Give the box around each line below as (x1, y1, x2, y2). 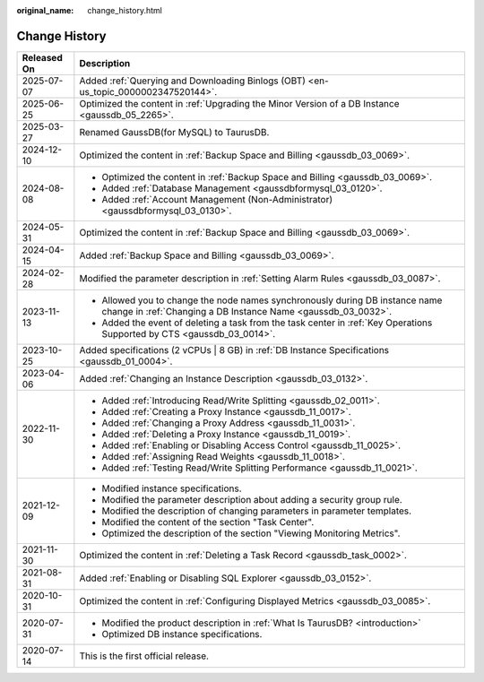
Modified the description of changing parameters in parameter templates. (101, 505, 412, 517)
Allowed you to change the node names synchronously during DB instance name (101, 294, 443, 306)
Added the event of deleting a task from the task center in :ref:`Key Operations (101, 316, 433, 329)
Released (22, 51, 63, 64)
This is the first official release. (79, 650, 210, 662)
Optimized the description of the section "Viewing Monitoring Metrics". (101, 527, 401, 540)
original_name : (16, 5, 74, 15)
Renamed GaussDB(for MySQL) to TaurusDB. (79, 125, 270, 138)
